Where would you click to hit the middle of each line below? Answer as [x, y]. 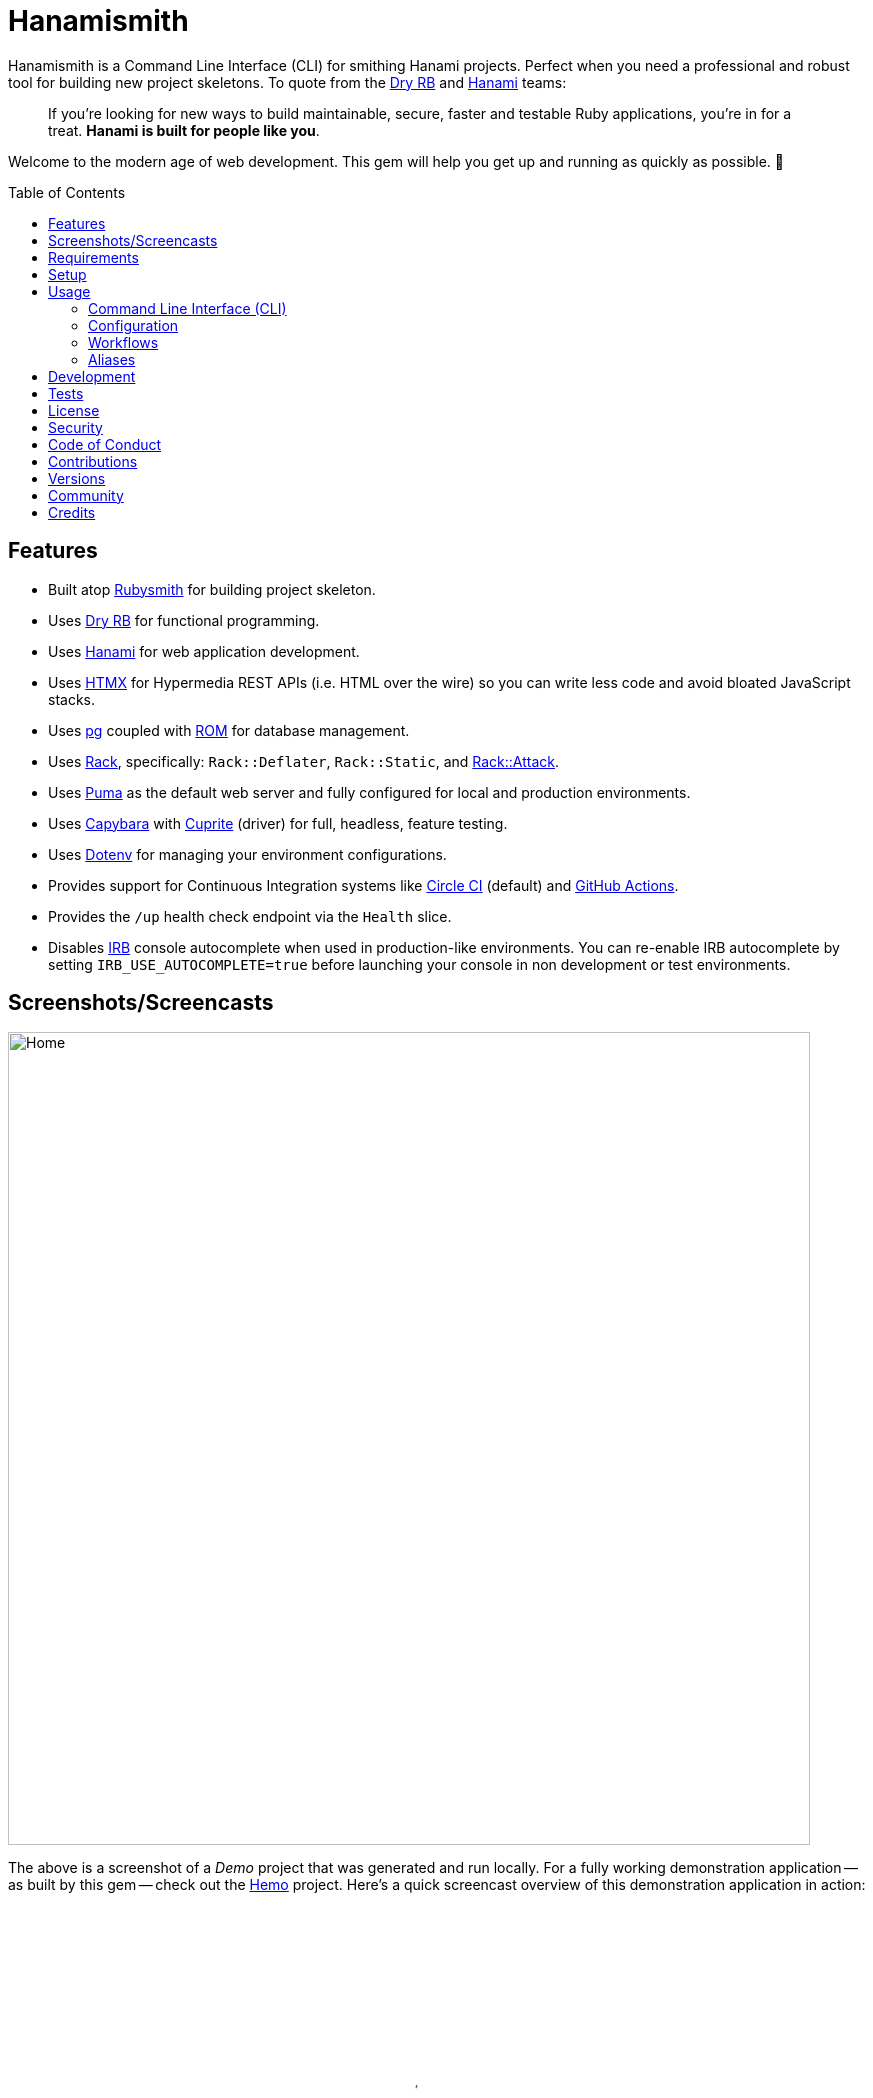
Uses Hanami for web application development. [204, 651]
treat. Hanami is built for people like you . [184, 130]
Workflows [123, 342]
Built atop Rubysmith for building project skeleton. [212, 589]
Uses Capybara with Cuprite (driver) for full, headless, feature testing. [278, 823]
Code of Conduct [105, 444]
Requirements [93, 257]
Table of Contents [67, 192]
